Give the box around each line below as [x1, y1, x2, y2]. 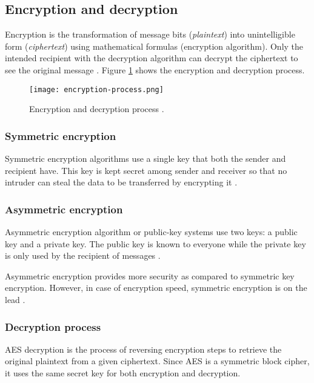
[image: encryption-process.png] [29, 85, 164, 94]
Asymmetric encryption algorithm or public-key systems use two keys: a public [5, 225, 298, 238]
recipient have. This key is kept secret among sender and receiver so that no [5, 164, 287, 176]
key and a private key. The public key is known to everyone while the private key [5, 237, 306, 250]
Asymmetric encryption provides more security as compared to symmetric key [5, 269, 295, 282]
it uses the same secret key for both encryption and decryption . [5, 367, 241, 379]
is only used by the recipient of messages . [5, 249, 161, 262]
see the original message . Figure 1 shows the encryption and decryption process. [5, 63, 305, 76]
